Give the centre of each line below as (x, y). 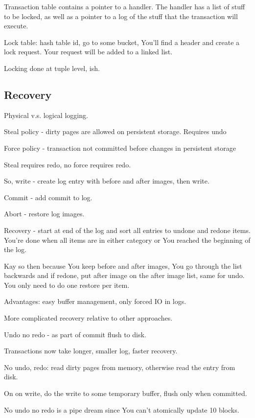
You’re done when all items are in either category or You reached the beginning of (127, 240)
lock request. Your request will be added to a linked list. (88, 52)
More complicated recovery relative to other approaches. (88, 318)
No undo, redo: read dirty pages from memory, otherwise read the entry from (120, 367)
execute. (16, 26)
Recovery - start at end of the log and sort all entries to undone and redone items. (127, 230)
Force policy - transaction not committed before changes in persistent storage (120, 148)
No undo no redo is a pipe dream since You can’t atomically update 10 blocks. (122, 409)
